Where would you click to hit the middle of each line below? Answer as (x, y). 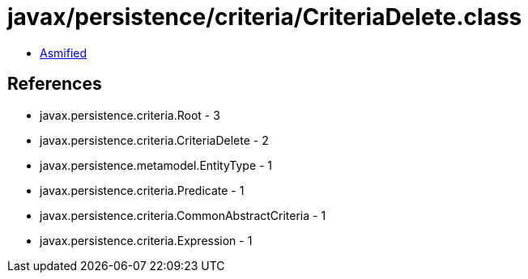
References (55, 84)
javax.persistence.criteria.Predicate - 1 (142, 190)
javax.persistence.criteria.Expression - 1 (146, 240)
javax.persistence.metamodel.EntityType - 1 (156, 165)
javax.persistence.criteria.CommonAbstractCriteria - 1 (183, 215)
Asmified (64, 53)
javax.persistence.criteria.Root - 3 (130, 115)
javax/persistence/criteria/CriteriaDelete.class (265, 17)
